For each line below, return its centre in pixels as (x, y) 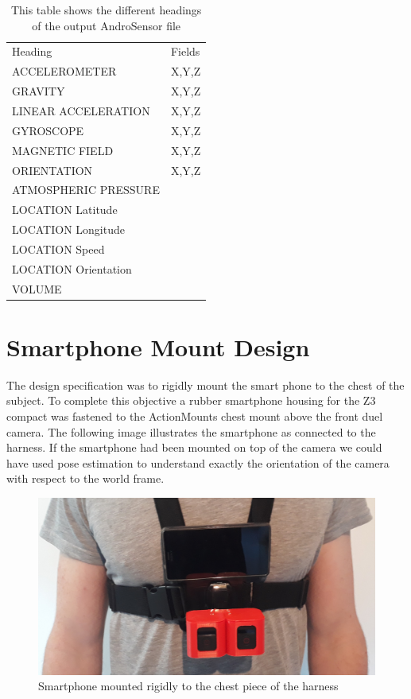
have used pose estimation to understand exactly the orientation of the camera (198, 462)
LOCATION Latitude (65, 210)
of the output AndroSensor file (107, 25)
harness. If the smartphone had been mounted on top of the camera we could (194, 447)
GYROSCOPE (48, 130)
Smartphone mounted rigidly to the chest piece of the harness (188, 686)
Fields (185, 51)
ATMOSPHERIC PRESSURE (86, 190)
